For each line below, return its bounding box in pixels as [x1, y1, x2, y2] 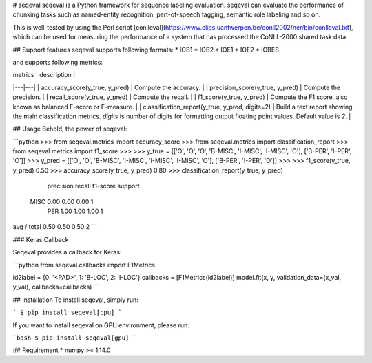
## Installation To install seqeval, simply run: [12, 296, 139, 304]
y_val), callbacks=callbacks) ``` [12, 283, 100, 291]
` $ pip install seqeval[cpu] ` [12, 309, 122, 316]
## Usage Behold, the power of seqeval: [12, 124, 127, 133]
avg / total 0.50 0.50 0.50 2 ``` [12, 223, 98, 231]
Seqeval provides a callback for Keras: [12, 248, 122, 256]
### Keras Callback [12, 235, 69, 243]
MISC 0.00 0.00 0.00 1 [30, 197, 94, 206]
